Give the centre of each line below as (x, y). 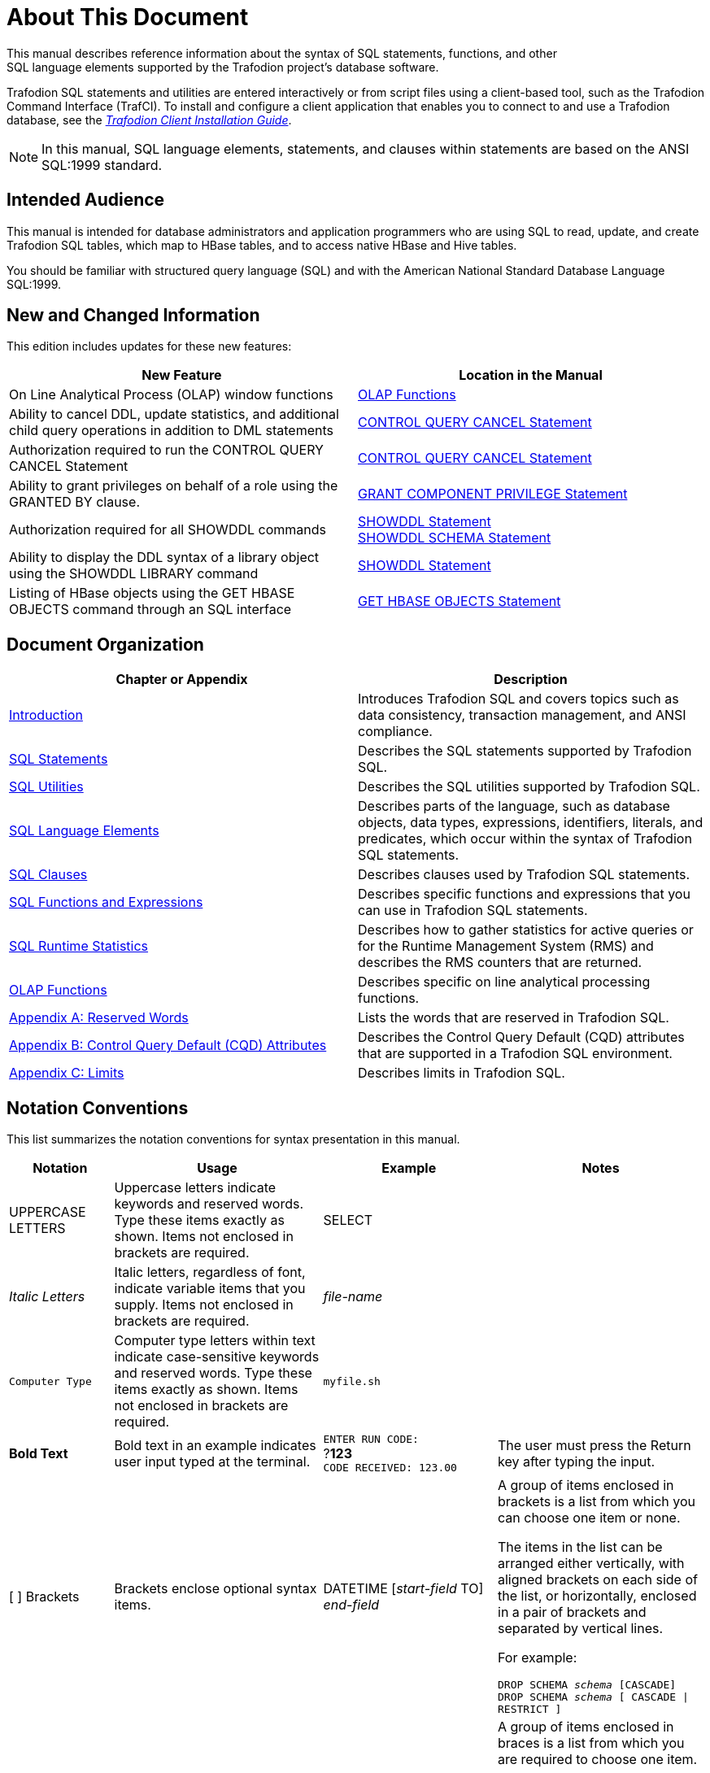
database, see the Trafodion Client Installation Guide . (149, 120)
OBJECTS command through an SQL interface (150, 610)
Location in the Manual (531, 375)
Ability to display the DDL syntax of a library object (164, 558)
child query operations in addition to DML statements (171, 431)
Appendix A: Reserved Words (99, 1018)
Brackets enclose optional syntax (216, 1588)
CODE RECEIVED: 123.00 (390, 1468)
